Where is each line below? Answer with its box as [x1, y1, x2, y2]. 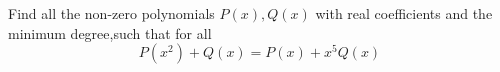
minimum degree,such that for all [8, 22, 212, 43]
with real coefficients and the [315, 3, 493, 23]
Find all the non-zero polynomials [8, 3, 215, 23]
